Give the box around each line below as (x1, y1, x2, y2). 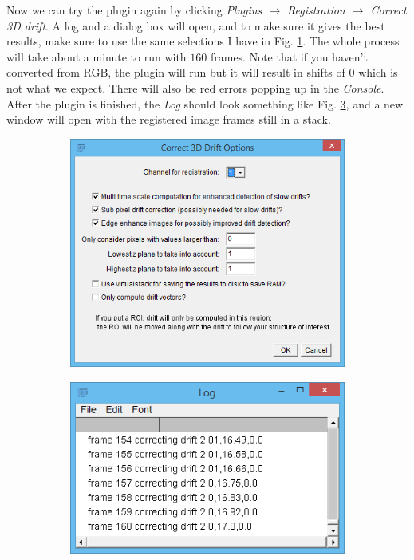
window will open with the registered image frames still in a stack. (6, 111, 331, 128)
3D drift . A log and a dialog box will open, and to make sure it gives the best (6, 17, 385, 34)
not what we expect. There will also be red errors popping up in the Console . (6, 79, 384, 96)
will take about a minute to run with (6, 48, 187, 65)
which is (358, 64, 398, 81)
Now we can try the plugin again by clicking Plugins (6, 2, 262, 18)
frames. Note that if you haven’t (210, 48, 368, 65)
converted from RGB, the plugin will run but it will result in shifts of (6, 64, 345, 81)
